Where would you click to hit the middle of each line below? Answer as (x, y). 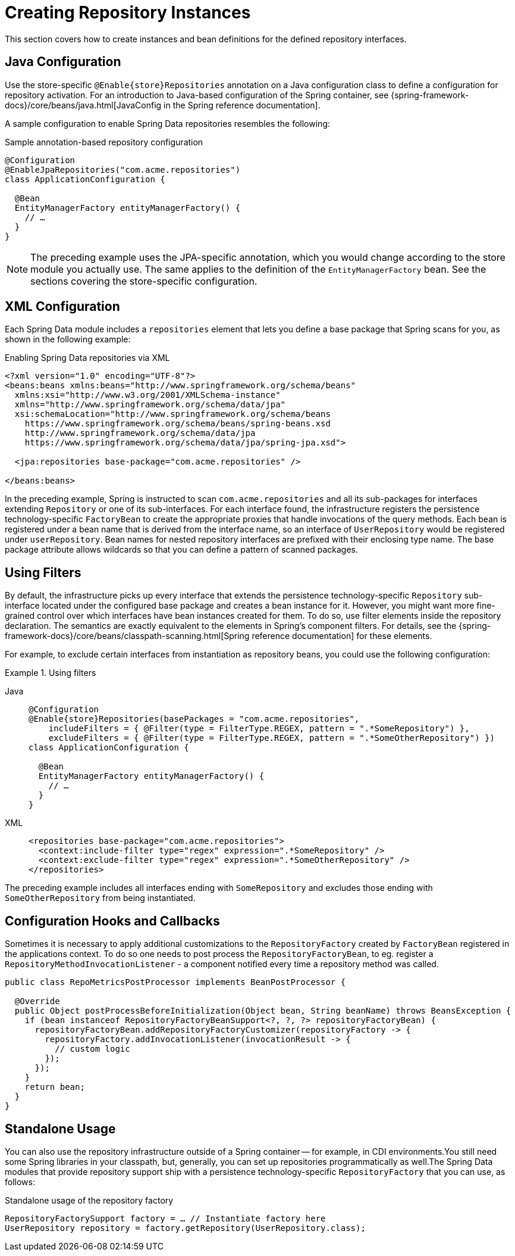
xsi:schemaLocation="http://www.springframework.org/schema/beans (172, 414)
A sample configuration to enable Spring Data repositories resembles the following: (167, 123)
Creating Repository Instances (128, 13)
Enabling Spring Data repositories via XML (87, 358)
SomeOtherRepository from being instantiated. (100, 898)
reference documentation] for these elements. (342, 636)
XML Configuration (62, 307)
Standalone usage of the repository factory (89, 1200)
